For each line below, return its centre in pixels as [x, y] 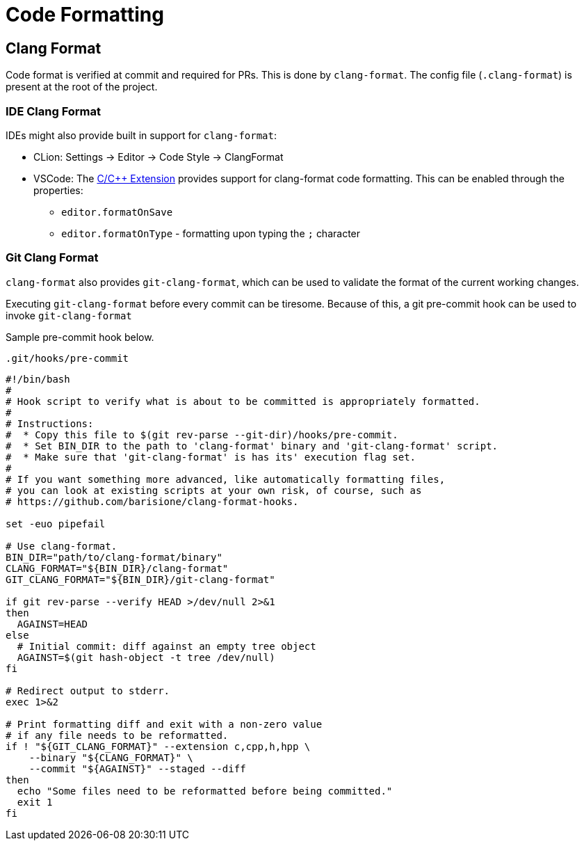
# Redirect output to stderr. [88, 691]
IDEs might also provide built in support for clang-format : [141, 135]
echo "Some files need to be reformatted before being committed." [205, 791]
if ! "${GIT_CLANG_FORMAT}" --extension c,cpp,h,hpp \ [158, 746]
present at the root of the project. [82, 87]
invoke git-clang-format [69, 315]
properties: [58, 190]
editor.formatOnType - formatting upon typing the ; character [211, 233]
